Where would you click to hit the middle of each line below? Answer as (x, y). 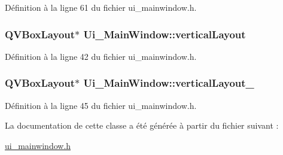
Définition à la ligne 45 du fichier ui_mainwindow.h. (101, 105)
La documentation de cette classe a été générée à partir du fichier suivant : (142, 125)
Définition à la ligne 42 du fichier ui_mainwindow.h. (101, 56)
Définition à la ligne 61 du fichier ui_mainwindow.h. (101, 7)
